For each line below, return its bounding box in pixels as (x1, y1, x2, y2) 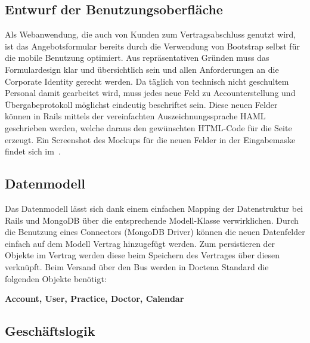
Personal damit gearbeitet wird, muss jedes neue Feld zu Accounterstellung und (5, 86, 296, 99)
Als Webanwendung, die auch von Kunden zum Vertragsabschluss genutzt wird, (5, 28, 296, 41)
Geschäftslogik (5, 322, 95, 340)
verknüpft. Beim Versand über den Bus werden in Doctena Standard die (5, 260, 269, 273)
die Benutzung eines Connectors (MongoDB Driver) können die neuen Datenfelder (5, 225, 305, 238)
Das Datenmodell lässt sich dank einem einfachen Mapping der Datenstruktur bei (5, 202, 303, 214)
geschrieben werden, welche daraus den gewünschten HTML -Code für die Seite (5, 121, 292, 134)
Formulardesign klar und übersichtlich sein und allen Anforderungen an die (5, 63, 279, 75)
